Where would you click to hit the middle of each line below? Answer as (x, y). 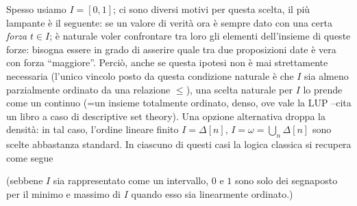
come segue (30, 157)
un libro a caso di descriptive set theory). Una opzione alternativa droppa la (166, 116)
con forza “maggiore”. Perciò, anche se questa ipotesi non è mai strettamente (167, 62)
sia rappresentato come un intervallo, (131, 180)
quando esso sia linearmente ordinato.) (212, 193)
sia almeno (327, 75)
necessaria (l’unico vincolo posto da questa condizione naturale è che (150, 75)
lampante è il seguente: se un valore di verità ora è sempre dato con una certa (169, 22)
